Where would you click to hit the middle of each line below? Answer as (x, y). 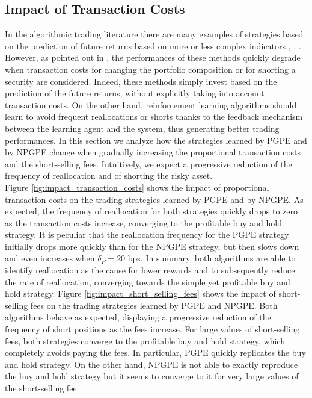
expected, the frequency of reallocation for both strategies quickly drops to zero (151, 211)
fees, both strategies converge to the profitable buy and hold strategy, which (145, 340)
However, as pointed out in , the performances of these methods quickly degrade (153, 58)
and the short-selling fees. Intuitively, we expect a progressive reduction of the (148, 163)
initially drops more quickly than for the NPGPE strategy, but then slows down (152, 246)
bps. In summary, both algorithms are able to (212, 258)
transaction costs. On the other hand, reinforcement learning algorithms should (151, 104)
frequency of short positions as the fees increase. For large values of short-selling (152, 329)
